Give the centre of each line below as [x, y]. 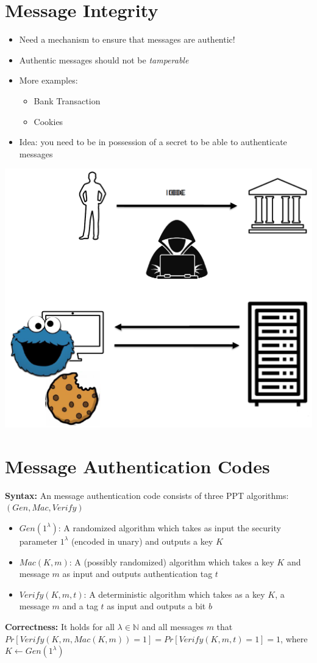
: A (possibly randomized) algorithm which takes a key [172, 561]
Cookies [48, 121]
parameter [38, 541]
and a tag [80, 606]
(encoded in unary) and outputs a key [142, 541]
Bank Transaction [67, 100]
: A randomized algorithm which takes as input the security [169, 527]
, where [294, 638]
